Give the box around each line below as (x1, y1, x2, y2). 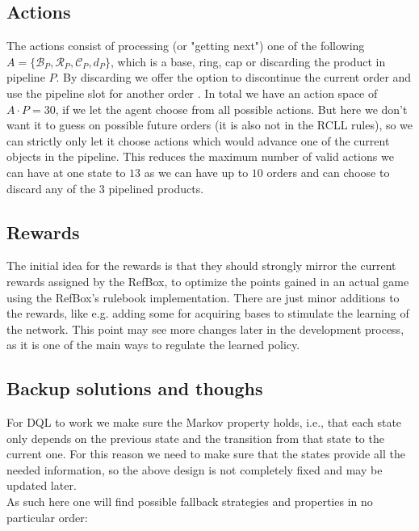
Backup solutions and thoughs (6, 376, 263, 401)
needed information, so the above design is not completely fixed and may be (6, 461, 383, 478)
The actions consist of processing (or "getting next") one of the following (6, 37, 365, 54)
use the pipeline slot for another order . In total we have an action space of (6, 84, 378, 101)
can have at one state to (6, 163, 126, 180)
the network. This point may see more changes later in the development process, (6, 320, 404, 337)
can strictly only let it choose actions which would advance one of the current (6, 132, 390, 149)
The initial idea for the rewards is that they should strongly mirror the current (6, 257, 396, 274)
